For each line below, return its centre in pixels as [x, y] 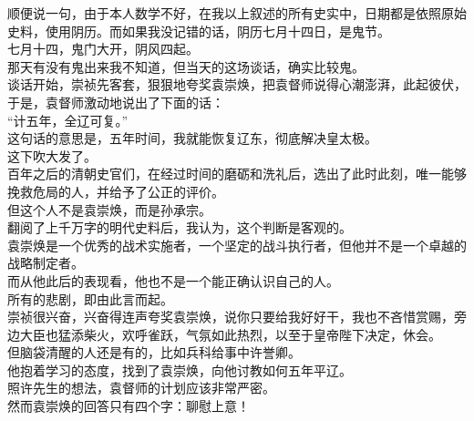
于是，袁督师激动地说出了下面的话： [116, 102]
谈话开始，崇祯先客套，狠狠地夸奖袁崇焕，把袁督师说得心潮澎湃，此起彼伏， [237, 84]
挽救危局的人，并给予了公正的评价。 [116, 191]
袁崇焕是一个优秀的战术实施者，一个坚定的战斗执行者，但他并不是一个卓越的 [237, 245]
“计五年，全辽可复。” [68, 120]
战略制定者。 [46, 263]
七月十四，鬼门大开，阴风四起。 [103, 49]
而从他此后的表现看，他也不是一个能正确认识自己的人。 [173, 280]
